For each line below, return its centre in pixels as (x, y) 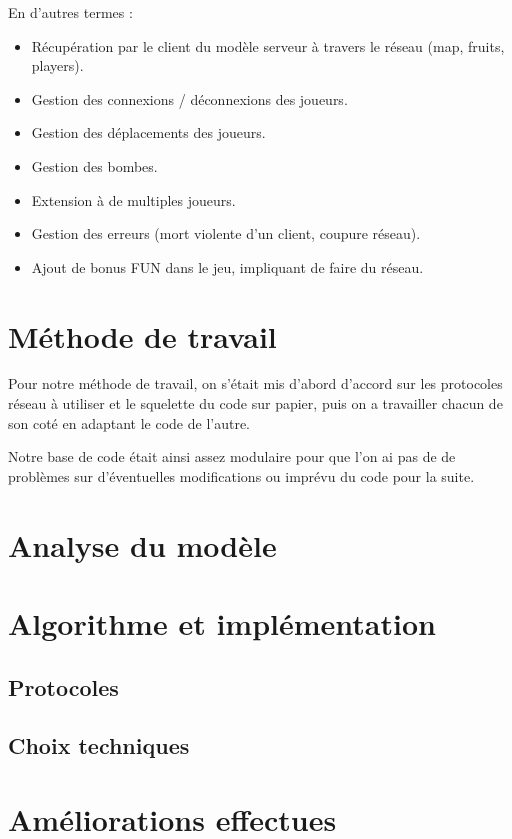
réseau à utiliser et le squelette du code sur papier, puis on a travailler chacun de (255, 403)
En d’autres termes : (70, 12)
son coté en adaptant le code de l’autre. (129, 422)
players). (57, 65)
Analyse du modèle (142, 544)
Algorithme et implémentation (222, 623)
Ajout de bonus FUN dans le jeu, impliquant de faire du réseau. (227, 266)
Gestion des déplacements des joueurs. (148, 132)
